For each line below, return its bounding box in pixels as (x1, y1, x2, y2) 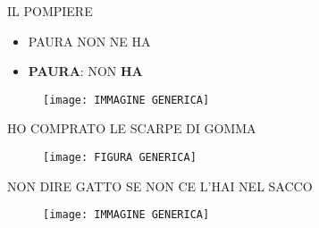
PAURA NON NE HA (28, 31, 151, 50)
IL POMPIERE (7, 2, 93, 20)
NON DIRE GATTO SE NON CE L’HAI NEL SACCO (7, 176, 313, 195)
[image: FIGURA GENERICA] (43, 151, 197, 165)
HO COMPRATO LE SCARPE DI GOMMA (7, 119, 256, 138)
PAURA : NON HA (28, 62, 143, 80)
